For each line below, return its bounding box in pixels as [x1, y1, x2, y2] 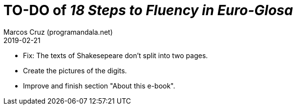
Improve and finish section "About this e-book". [23, 81, 175, 90]
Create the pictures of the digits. [23, 66, 127, 75]
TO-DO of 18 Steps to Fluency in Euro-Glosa [3, 2, 293, 19]
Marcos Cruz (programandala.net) [3, 27, 113, 36]
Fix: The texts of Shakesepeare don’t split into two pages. [23, 51, 208, 60]
